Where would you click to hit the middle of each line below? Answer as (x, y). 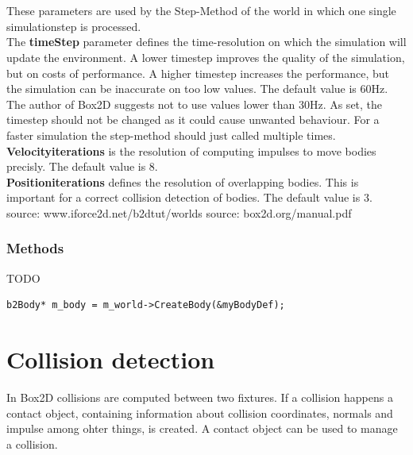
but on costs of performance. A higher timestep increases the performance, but (198, 73)
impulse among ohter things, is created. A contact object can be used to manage (202, 428)
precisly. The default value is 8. (82, 166)
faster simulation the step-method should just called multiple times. (171, 135)
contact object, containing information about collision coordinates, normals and (200, 413)
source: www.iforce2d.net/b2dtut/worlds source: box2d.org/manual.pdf (179, 212)
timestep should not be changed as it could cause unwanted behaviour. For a (193, 120)
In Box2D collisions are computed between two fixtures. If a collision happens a (200, 397)
